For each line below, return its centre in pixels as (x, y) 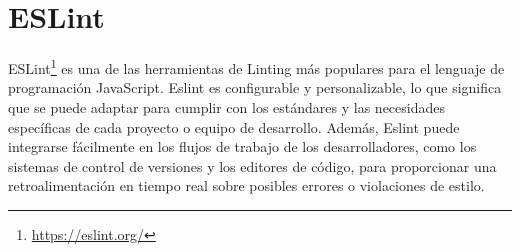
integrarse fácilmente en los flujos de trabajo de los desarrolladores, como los (242, 146)
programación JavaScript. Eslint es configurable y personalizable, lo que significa (255, 87)
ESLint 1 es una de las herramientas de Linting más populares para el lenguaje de (256, 66)
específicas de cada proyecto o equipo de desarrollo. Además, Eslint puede (234, 126)
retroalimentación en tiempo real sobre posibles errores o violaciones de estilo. (246, 185)
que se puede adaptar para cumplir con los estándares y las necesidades (226, 106)
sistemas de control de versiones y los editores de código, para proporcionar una (252, 165)
